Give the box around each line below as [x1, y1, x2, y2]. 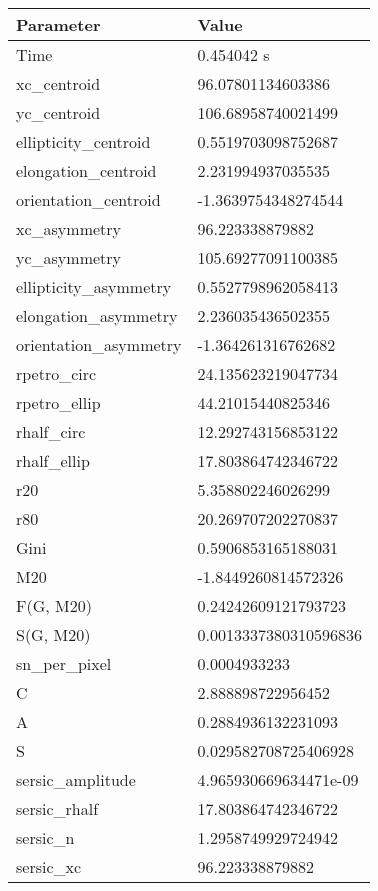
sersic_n [16, 826, 75, 849]
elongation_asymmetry [16, 304, 178, 327]
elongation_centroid [16, 159, 157, 182]
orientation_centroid [16, 188, 161, 211]
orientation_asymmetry [16, 333, 182, 356]
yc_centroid [16, 101, 101, 124]
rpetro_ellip [16, 391, 101, 414]
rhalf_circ [16, 420, 86, 443]
